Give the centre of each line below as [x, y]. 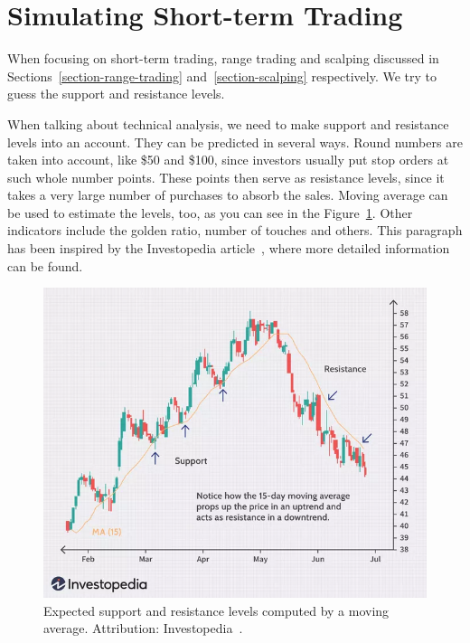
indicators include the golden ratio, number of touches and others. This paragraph [235, 230]
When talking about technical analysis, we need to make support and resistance [228, 123]
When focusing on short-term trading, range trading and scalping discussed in [223, 58]
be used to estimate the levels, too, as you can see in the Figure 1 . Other [210, 212]
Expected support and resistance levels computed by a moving [216, 610]
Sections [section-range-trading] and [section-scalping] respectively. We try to [222, 76]
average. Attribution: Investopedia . [143, 628]
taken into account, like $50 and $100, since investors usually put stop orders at [228, 160]
